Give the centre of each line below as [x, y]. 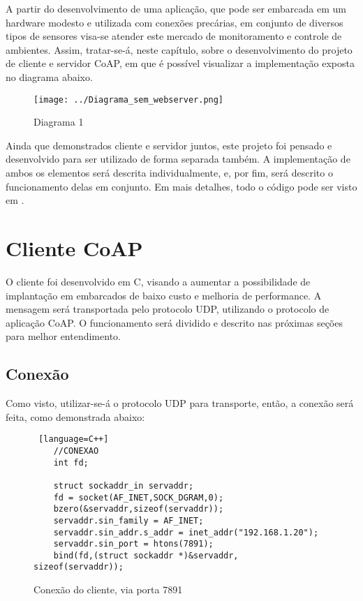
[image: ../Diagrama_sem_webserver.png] [129, 99]
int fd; [71, 462]
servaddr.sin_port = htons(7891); [133, 544]
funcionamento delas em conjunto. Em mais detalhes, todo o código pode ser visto [181, 186]
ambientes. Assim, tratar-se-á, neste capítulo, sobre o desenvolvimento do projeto [179, 49]
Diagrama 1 [59, 122]
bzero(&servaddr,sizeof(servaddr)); [139, 509]
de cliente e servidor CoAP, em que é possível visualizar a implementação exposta [180, 63]
